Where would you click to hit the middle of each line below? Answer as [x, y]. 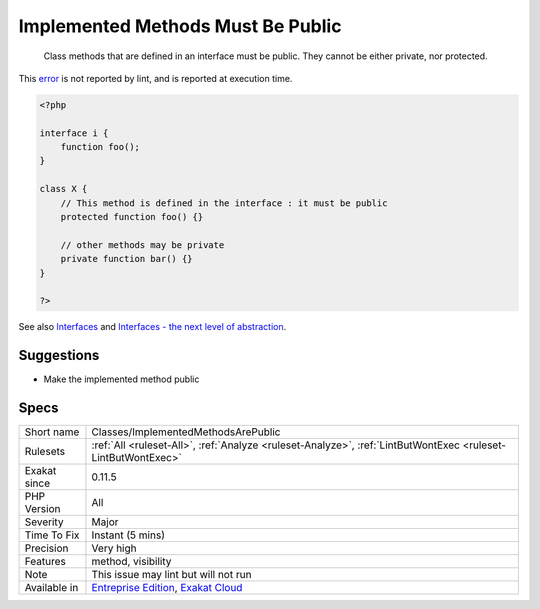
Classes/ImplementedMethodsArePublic [186, 432]
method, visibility [131, 562]
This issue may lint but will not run [171, 575]
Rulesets [44, 452]
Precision [46, 548]
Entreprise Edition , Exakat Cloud [167, 588]
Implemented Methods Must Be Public [180, 26]
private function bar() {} [127, 259]
